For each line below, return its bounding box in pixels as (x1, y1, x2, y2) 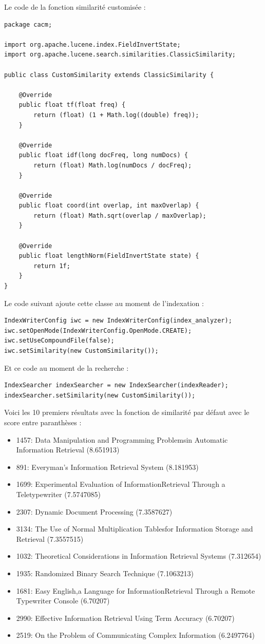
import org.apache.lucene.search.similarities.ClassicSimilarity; (4, 51, 236, 59)
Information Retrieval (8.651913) (16, 444, 120, 455)
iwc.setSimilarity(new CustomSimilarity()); (4, 347, 159, 354)
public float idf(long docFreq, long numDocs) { (18, 151, 188, 159)
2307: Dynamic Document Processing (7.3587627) (16, 506, 173, 517)
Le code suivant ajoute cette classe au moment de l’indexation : (4, 297, 204, 308)
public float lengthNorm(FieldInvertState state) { (18, 252, 199, 260)
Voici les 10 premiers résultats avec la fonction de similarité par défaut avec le (4, 407, 250, 418)
